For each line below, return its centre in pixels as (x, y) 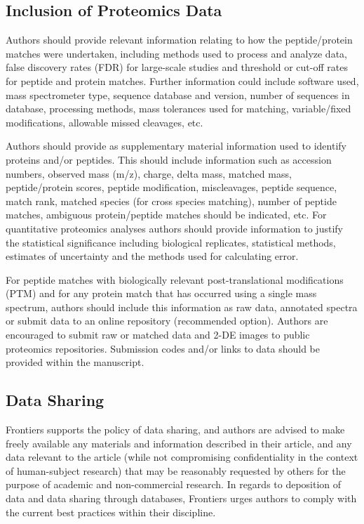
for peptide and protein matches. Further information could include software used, (182, 80)
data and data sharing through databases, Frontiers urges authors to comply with (181, 498)
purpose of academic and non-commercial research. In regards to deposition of (174, 484)
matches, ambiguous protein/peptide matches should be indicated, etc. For (166, 215)
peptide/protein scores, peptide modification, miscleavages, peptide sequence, (171, 187)
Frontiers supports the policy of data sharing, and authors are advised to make (175, 430)
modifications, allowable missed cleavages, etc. (105, 122)
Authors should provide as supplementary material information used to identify (176, 146)
